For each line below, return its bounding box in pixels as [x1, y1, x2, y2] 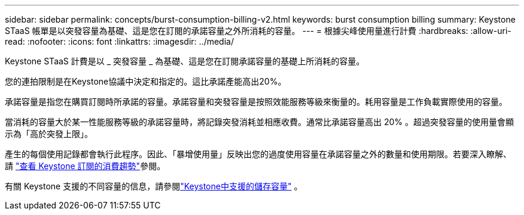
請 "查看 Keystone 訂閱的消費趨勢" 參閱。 [5, 161, 166, 171]
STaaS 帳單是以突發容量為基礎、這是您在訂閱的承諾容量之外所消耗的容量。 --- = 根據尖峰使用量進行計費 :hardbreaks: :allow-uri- [5, 26, 511, 36]
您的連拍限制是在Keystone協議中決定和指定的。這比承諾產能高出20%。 [5, 76, 287, 86]
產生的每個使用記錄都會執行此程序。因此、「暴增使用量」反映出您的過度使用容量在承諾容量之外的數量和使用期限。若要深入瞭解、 [5, 149, 511, 159]
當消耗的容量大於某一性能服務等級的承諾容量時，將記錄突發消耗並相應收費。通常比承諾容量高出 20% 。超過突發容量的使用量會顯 [5, 117, 514, 127]
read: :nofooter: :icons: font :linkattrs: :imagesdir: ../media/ [5, 36, 234, 46]
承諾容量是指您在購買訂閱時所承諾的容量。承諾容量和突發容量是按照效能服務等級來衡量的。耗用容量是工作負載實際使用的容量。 [5, 96, 507, 107]
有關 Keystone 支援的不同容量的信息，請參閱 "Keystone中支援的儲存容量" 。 [5, 181, 303, 191]
